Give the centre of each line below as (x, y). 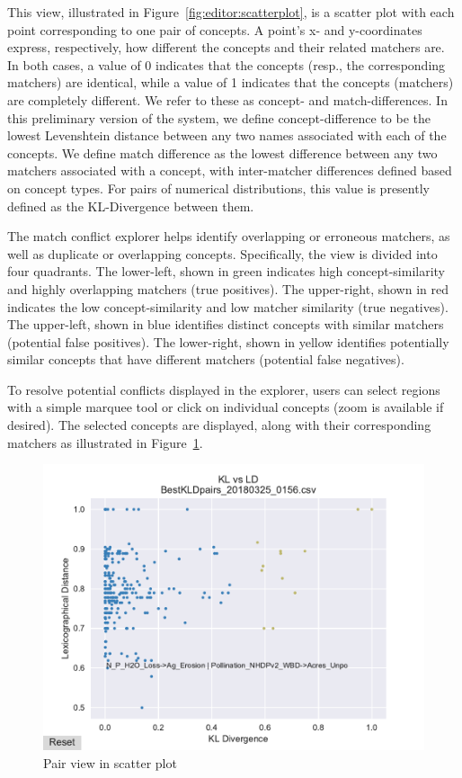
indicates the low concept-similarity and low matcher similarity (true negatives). (228, 306)
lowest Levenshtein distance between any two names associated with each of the (227, 135)
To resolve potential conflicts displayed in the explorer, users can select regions (224, 389)
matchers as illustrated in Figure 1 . (105, 442)
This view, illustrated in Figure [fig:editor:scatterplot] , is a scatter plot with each (231, 12)
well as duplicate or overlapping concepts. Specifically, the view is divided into (222, 253)
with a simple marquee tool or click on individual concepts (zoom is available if (226, 407)
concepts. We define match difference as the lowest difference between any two (222, 152)
